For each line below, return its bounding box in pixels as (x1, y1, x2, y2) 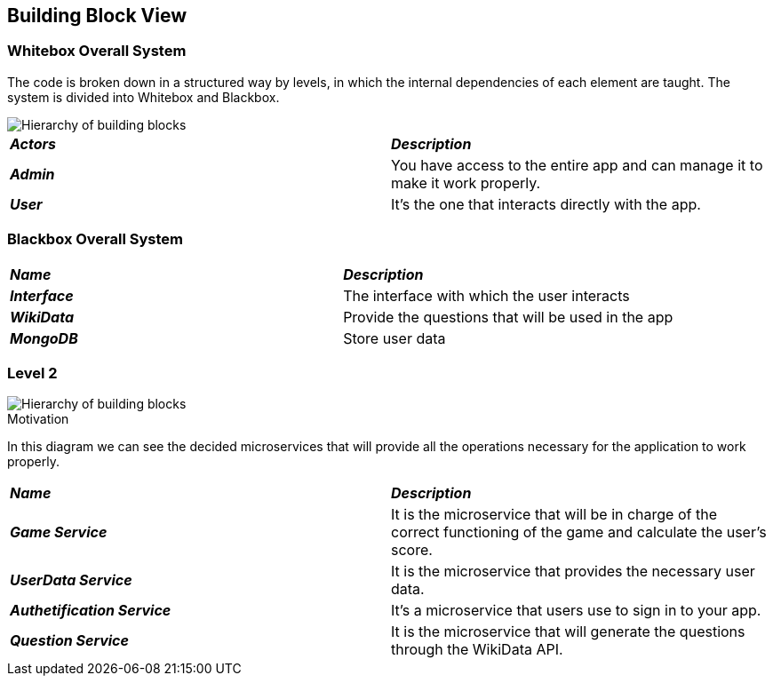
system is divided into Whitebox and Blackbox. (7, 89, 280, 105)
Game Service (10, 523, 108, 542)
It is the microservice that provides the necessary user (391, 562, 755, 581)
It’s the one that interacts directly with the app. (391, 195, 701, 213)
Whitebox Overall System (7, 42, 187, 60)
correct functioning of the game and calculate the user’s (391, 523, 767, 542)
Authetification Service (10, 601, 171, 620)
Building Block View (7, 4, 187, 27)
